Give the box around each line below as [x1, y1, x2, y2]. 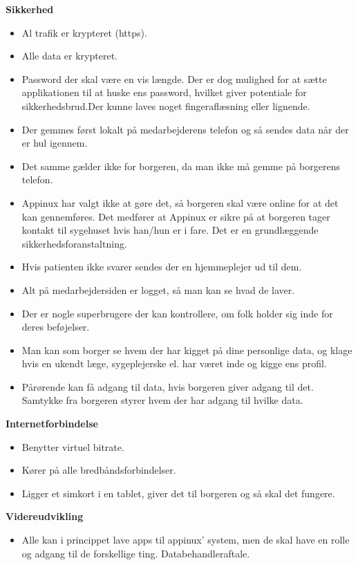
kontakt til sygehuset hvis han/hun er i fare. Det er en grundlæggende [21, 223, 319, 237]
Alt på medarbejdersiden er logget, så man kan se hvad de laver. [21, 282, 295, 297]
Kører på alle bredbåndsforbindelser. [21, 463, 176, 477]
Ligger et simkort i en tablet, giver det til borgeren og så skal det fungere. [21, 485, 335, 500]
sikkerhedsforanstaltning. [21, 236, 127, 250]
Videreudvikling [6, 509, 84, 524]
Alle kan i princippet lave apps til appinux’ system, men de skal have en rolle [21, 532, 350, 547]
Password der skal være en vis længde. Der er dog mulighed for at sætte [21, 71, 327, 86]
